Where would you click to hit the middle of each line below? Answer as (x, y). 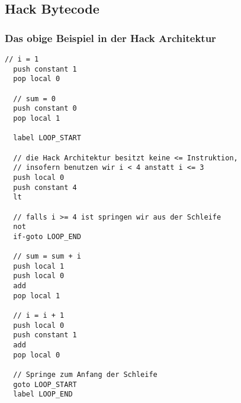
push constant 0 (45, 109)
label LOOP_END (43, 394)
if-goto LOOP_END (47, 236)
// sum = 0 (34, 99)
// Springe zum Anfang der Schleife (85, 375)
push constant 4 (45, 187)
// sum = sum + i (47, 257)
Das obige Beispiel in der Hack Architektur (110, 38)
